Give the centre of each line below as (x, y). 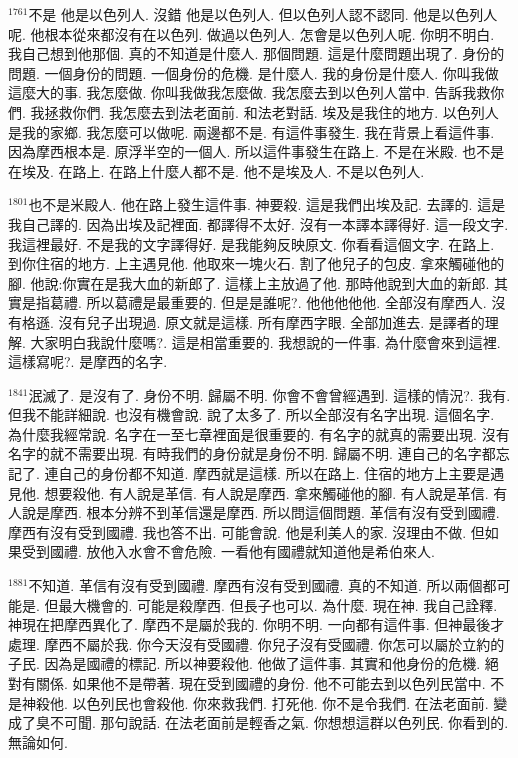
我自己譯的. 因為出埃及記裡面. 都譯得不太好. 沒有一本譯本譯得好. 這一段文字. (258, 223)
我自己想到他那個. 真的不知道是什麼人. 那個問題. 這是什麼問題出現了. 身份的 (256, 53)
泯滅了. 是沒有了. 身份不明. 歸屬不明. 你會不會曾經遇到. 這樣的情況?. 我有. (269, 394)
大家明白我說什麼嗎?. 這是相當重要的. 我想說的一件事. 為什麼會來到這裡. (265, 341)
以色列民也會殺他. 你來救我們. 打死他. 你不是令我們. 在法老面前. (280, 702)
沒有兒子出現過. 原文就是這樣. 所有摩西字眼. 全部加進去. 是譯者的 (271, 321)
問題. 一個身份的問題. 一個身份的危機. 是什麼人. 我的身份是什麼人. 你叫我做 (253, 72)
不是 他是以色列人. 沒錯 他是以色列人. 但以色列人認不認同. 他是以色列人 (263, 14)
